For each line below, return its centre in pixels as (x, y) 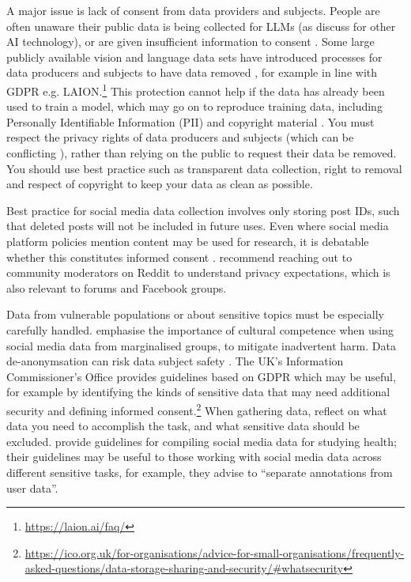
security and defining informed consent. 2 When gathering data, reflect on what (197, 409)
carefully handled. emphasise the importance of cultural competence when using (200, 329)
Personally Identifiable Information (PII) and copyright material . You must (190, 121)
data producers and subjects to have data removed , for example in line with (192, 72)
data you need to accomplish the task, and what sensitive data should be (183, 426)
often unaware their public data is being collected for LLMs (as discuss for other (201, 26)
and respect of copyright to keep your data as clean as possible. (160, 184)
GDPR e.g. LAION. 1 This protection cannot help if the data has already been (196, 89)
